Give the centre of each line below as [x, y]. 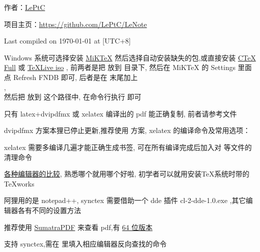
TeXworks [19, 183]
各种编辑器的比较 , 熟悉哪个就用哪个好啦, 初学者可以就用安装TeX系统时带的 [127, 174]
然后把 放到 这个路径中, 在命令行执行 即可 [73, 97]
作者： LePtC [25, 7]
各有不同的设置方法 [49, 210]
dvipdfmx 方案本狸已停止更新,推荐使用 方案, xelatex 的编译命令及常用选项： [127, 130]
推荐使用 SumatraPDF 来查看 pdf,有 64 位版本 [78, 227]
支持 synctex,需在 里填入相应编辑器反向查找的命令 [85, 244]
